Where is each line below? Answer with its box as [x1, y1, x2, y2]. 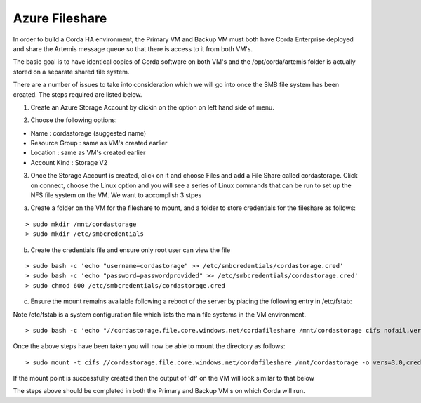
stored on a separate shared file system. [13, 67, 130, 76]
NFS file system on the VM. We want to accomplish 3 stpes [30, 191, 202, 199]
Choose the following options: [30, 116, 117, 124]
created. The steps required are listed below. [13, 90, 142, 98]
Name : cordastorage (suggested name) [30, 128, 147, 137]
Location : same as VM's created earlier [30, 148, 146, 157]
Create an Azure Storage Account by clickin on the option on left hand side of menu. [30, 103, 275, 112]
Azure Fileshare [13, 11, 107, 26]
